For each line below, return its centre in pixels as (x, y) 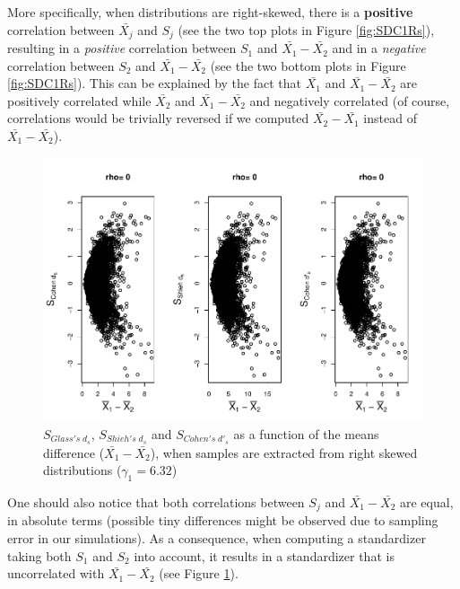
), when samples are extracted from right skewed (284, 452)
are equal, (426, 501)
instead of (390, 118)
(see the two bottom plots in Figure (308, 65)
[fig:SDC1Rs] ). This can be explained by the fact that (155, 83)
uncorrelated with (56, 573)
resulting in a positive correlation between (122, 48)
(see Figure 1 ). (199, 573)
